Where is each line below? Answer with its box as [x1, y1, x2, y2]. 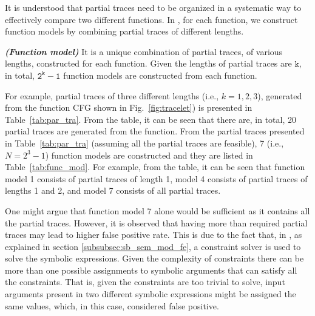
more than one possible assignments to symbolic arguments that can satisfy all [5, 263, 297, 276]
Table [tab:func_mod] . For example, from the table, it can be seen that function [5, 160, 305, 173]
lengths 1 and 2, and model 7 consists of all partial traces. [5, 184, 221, 197]
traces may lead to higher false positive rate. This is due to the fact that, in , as [5, 228, 302, 241]
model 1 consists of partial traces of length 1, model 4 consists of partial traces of [5, 172, 308, 185]
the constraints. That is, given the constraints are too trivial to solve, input [5, 275, 285, 288]
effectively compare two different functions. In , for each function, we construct [5, 13, 298, 25]
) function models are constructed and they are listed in [45, 148, 253, 161]
